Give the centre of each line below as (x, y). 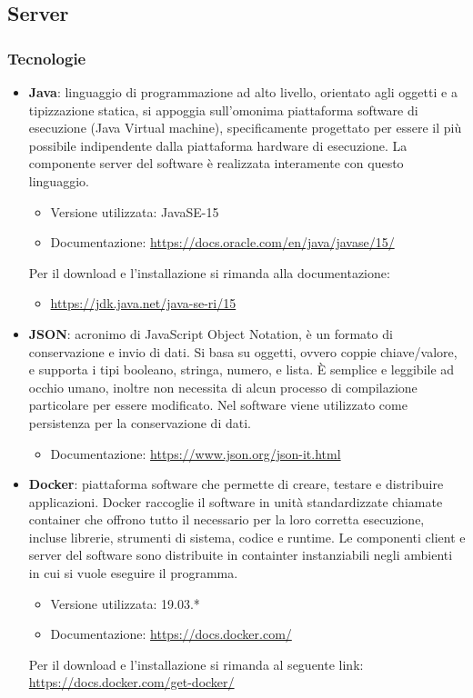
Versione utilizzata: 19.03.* (125, 603)
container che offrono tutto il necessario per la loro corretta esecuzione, (226, 519)
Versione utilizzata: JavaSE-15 (135, 211)
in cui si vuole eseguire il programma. (133, 573)
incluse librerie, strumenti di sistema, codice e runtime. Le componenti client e (247, 537)
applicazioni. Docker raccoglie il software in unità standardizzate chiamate (236, 501)
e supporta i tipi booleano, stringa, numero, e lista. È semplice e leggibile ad (242, 369)
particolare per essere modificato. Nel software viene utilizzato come (218, 405)
